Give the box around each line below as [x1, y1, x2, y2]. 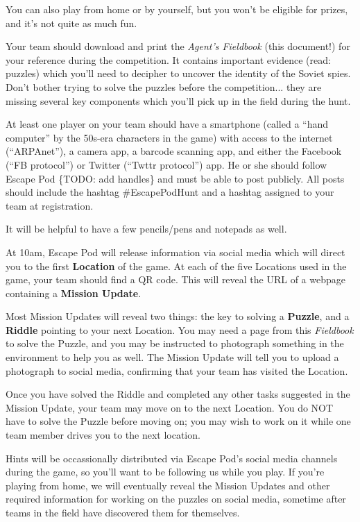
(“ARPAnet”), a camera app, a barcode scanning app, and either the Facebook [6, 144, 342, 158]
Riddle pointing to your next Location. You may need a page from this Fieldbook [6, 322, 354, 337]
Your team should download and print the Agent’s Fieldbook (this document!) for [6, 39, 350, 53]
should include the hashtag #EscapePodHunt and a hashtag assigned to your [6, 185, 334, 199]
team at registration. [6, 198, 94, 212]
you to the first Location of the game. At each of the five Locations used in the [6, 258, 347, 273]
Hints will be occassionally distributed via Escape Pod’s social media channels [6, 451, 338, 465]
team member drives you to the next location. [6, 428, 200, 442]
